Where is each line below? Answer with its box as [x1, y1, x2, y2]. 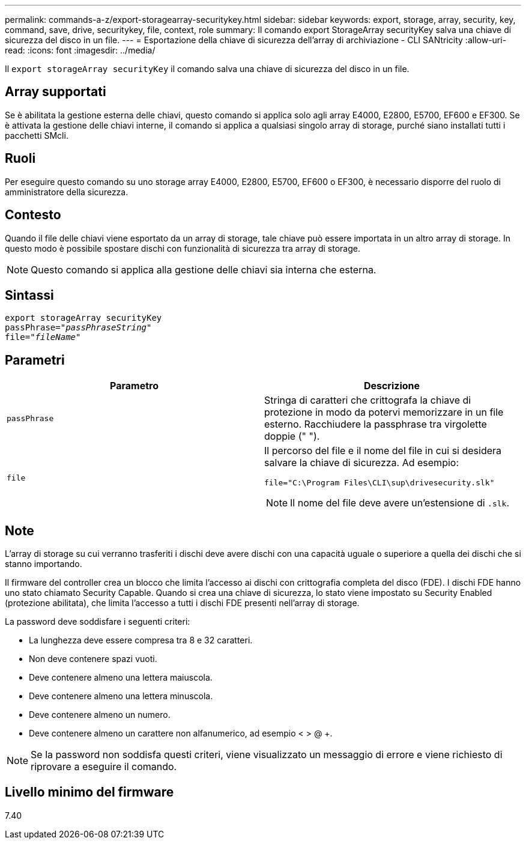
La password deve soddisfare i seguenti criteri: [5, 616, 190, 627]
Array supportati [5, 84, 106, 100]
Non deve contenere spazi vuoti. [29, 654, 157, 664]
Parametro [110, 380, 159, 392]
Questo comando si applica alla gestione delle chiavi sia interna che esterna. [31, 263, 376, 276]
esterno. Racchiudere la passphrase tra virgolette [264, 418, 487, 431]
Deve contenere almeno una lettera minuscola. [29, 691, 213, 702]
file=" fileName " [5, 332, 81, 342]
